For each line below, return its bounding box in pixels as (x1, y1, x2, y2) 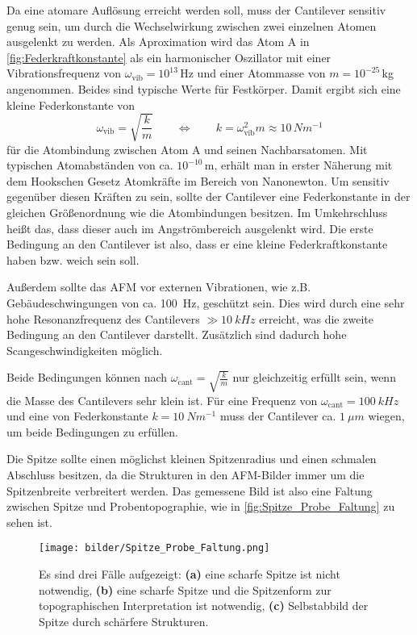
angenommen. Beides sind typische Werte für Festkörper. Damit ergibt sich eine (6, 80, 401, 97)
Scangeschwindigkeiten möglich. (6, 341, 163, 358)
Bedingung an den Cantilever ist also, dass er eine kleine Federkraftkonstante (6, 236, 388, 253)
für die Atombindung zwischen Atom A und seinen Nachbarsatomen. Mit (6, 140, 368, 157)
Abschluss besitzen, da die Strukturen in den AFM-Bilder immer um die (6, 466, 365, 483)
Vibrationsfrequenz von (6, 65, 122, 81)
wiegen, (368, 407, 405, 424)
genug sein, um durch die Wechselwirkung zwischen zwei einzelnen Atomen (6, 17, 377, 34)
